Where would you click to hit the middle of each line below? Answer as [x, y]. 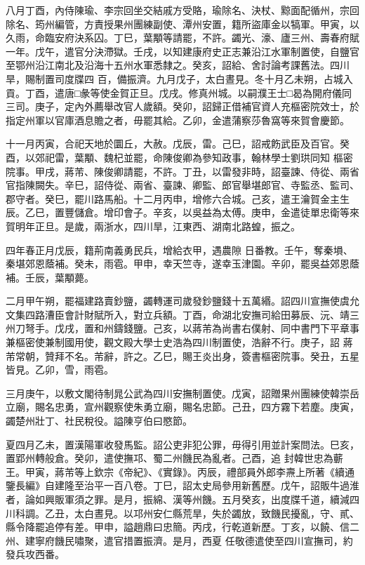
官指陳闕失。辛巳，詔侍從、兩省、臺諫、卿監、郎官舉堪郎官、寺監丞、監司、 [182, 185]
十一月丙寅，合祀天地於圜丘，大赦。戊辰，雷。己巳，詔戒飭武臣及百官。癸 [178, 144]
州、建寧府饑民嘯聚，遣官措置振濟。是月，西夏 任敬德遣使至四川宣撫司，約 [179, 540]
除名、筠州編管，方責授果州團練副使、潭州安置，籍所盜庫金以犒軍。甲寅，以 [182, 24]
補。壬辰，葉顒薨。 [50, 277]
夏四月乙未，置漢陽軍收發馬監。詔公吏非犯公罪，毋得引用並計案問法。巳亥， [182, 444]
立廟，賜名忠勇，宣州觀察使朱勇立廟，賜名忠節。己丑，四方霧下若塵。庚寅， [182, 407]
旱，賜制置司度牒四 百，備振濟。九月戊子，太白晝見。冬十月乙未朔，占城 [174, 78]
